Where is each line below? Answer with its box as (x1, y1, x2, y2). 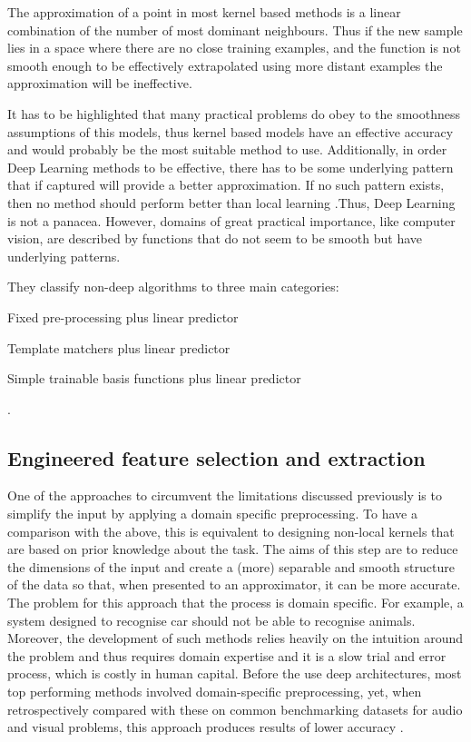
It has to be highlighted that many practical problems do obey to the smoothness (7, 104, 461, 123)
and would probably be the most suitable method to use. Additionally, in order (7, 140, 447, 159)
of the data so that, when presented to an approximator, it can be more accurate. (7, 575, 461, 594)
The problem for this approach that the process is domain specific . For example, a (7, 593, 464, 612)
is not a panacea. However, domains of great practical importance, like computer (7, 211, 456, 230)
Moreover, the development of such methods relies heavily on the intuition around (7, 628, 464, 648)
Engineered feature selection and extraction (7, 443, 426, 471)
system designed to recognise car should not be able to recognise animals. (7, 610, 416, 629)
